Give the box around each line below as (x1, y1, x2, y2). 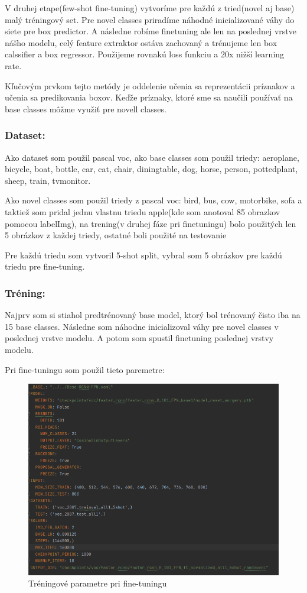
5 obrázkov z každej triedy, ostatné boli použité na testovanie (5, 229, 227, 241)
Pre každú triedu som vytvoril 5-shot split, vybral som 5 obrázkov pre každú (5, 248, 282, 261)
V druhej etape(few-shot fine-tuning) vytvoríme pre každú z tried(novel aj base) (5, 2, 295, 14)
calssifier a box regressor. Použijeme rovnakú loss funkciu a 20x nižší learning (5, 48, 285, 60)
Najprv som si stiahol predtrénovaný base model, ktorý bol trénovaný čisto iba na (5, 309, 301, 321)
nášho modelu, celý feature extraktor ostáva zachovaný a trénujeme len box (5, 36, 277, 48)
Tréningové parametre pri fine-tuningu (28, 577, 167, 589)
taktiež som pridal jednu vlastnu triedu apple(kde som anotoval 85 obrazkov (5, 205, 280, 218)
